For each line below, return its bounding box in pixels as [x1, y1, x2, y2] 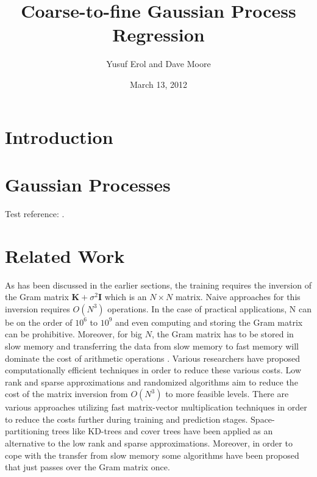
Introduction [5, 124, 113, 149]
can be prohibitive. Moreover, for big [5, 328, 142, 340]
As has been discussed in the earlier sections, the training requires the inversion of [5, 278, 312, 291]
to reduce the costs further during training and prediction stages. [5, 412, 248, 425]
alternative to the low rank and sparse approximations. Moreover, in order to [5, 437, 293, 450]
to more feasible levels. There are [165, 387, 289, 400]
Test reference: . [5, 207, 65, 220]
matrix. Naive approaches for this [175, 290, 301, 303]
